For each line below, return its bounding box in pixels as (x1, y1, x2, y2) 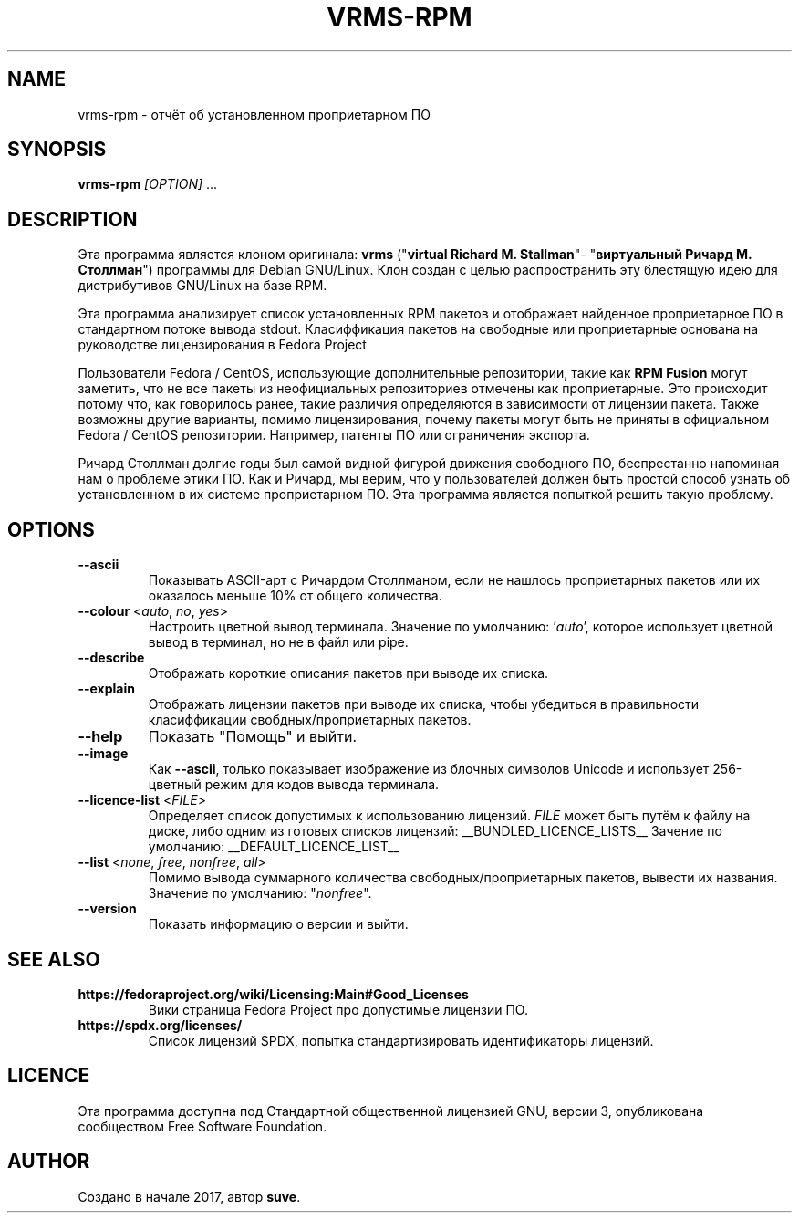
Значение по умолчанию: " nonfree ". (148, 885, 372, 902)
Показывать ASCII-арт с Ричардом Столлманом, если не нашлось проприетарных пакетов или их (148, 572, 761, 589)
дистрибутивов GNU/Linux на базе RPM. (78, 277, 327, 294)
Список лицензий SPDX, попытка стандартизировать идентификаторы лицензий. (148, 1032, 654, 1048)
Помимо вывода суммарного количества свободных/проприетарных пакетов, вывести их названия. (148, 870, 778, 886)
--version (78, 901, 137, 917)
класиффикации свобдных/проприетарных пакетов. (148, 712, 472, 728)
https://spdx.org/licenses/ (78, 1017, 243, 1033)
